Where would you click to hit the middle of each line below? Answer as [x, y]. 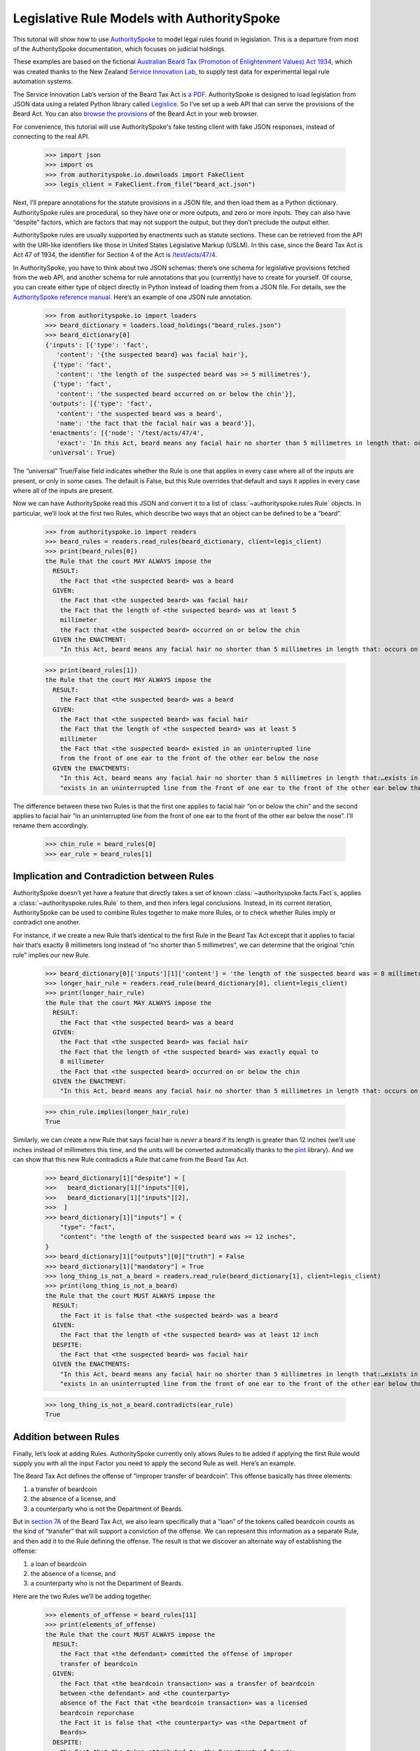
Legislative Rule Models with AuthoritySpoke [147, 18]
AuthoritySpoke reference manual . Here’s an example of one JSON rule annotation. [133, 297]
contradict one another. [47, 922]
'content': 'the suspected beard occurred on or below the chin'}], [176, 394]
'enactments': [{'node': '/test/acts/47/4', [127, 433]
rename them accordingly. [51, 826]
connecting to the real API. [51, 137]
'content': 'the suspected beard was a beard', [140, 414]
